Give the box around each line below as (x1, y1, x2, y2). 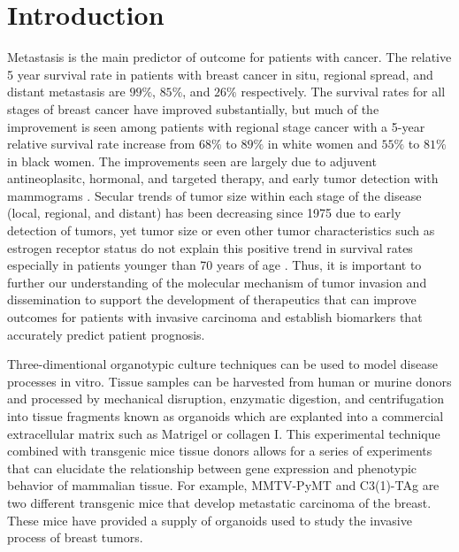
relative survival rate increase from (7, 134, 195, 153)
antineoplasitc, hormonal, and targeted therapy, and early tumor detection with (7, 169, 439, 188)
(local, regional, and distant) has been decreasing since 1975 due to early (7, 203, 402, 222)
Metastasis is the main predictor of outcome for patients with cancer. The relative (7, 48, 452, 66)
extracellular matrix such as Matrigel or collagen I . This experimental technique (7, 424, 440, 442)
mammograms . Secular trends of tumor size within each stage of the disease (7, 186, 422, 204)
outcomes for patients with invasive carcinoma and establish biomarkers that (7, 308, 423, 326)
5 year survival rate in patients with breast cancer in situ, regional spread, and (7, 65, 433, 83)
